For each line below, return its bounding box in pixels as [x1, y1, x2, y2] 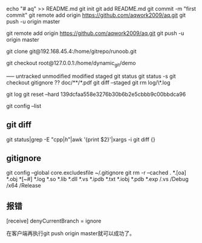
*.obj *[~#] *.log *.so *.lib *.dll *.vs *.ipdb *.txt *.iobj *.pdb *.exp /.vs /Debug [6, 175, 189, 183]
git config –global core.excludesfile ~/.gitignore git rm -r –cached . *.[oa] [6, 169, 186, 177]
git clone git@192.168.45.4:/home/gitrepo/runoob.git [6, 48, 137, 55]
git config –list [6, 102, 42, 109]
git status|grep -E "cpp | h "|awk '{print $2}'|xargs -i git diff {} [6, 136, 155, 143]
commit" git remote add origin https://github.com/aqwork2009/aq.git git [6, 11, 186, 19]
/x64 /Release [6, 182, 41, 189]
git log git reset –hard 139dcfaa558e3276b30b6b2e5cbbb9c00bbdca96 [6, 90, 186, 98]
